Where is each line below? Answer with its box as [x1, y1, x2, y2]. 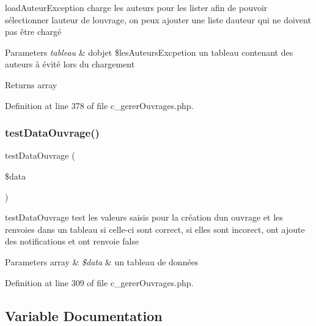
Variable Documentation [5, 306, 163, 325]
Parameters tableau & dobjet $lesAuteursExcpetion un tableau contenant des [5, 45, 293, 58]
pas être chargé [5, 25, 62, 38]
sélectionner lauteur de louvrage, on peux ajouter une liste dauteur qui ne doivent [5, 13, 311, 26]
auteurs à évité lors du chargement [5, 58, 135, 70]
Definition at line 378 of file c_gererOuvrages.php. [5, 99, 194, 112]
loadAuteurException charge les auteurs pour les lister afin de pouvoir [5, 1, 268, 13]
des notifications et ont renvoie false [5, 235, 139, 248]
